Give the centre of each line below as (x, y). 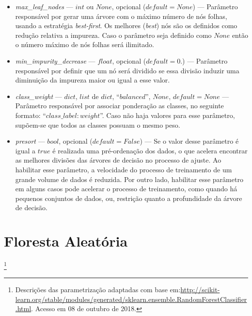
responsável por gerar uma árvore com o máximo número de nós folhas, (121, 16)
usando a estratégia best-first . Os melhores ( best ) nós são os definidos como (126, 25)
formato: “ (31, 115)
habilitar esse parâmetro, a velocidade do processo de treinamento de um (124, 169)
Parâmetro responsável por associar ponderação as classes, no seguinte (119, 106)
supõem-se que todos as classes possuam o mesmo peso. (98, 125)
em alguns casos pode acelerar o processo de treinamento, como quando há (126, 189)
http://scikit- (200, 290)
